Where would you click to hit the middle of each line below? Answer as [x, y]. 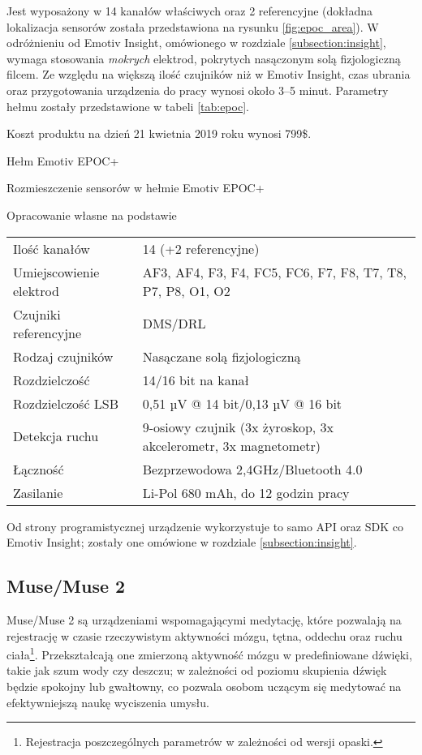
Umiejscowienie [56, 272]
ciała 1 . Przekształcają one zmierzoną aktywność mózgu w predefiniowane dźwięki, [209, 653]
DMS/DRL [174, 324]
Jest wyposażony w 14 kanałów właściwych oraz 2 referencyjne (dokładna [189, 11]
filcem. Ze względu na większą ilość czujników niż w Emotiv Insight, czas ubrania [209, 74]
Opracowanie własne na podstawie [92, 214]
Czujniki [37, 314]
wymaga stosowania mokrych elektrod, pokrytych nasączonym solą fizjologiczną [204, 58]
